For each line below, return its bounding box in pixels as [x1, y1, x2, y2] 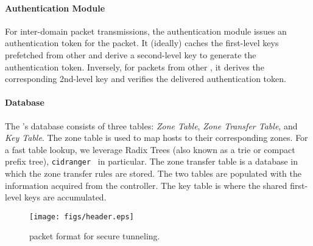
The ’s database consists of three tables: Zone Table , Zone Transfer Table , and [5, 119, 298, 132]
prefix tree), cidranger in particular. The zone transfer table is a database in [5, 155, 298, 168]
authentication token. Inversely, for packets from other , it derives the [5, 60, 264, 73]
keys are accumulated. [24, 191, 107, 203]
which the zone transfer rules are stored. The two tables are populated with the [5, 167, 302, 179]
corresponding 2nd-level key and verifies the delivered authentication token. [5, 72, 286, 85]
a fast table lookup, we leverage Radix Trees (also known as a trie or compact [5, 143, 295, 155]
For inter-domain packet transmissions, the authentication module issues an [5, 24, 287, 37]
